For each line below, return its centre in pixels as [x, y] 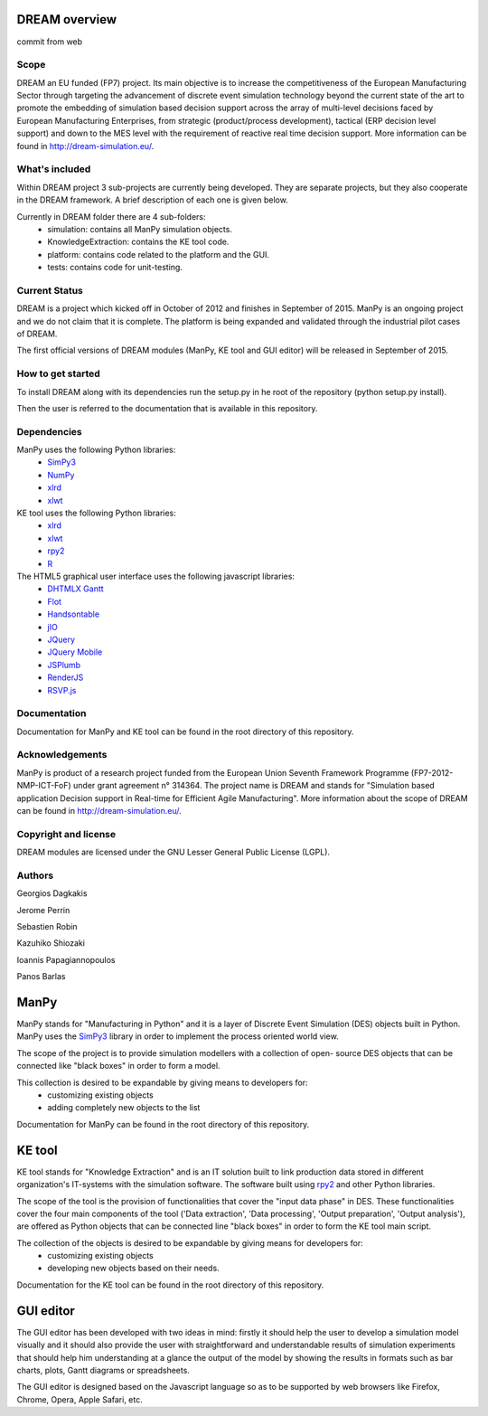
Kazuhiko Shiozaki [51, 943]
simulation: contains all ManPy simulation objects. [140, 229]
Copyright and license [66, 834]
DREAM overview [67, 19]
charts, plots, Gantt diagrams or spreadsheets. [103, 1370]
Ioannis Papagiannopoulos [66, 959]
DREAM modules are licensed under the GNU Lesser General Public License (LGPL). [173, 852]
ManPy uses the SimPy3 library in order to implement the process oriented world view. [178, 1036]
